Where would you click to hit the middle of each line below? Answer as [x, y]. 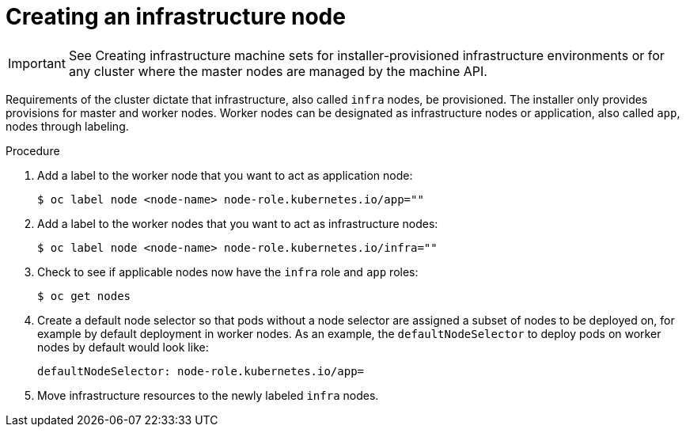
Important [37, 63]
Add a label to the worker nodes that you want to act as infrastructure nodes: [238, 223]
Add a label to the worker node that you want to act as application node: [225, 175]
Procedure [33, 150]
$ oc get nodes [84, 296]
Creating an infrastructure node [176, 17]
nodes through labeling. [67, 126]
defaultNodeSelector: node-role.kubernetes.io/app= [201, 371]
